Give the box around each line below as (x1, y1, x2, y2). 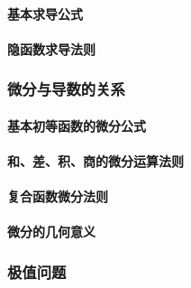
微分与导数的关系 (7, 78, 125, 100)
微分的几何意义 (7, 222, 95, 241)
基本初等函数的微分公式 (7, 116, 146, 135)
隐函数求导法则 (7, 39, 95, 58)
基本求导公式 (7, 4, 83, 23)
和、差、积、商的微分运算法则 (7, 152, 184, 170)
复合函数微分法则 (7, 187, 108, 206)
